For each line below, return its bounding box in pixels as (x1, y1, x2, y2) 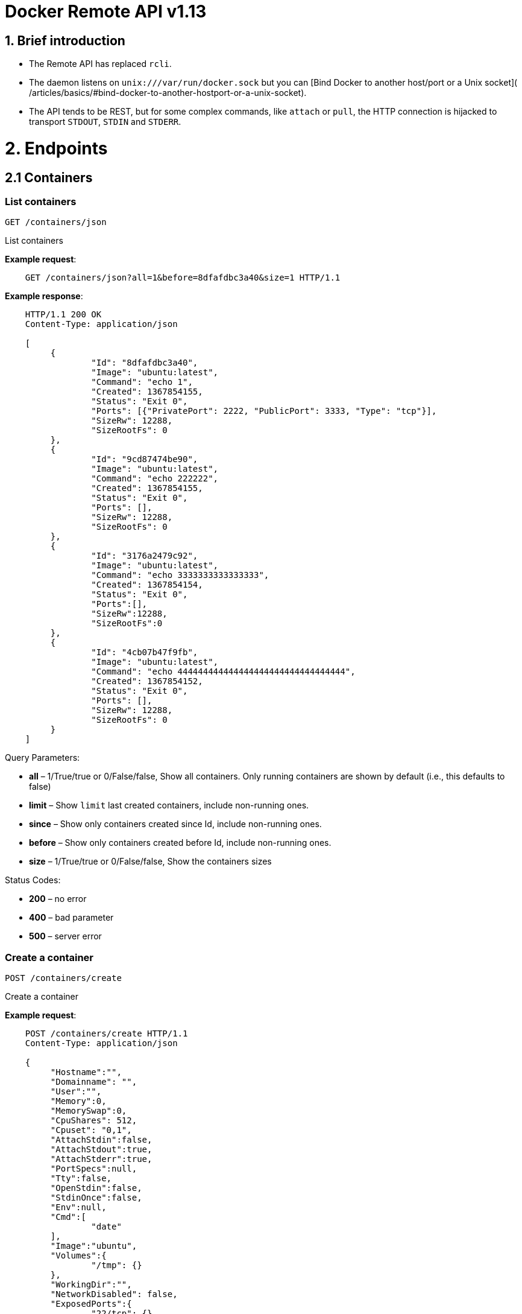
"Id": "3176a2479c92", (91, 551, 198, 561)
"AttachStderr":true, (50, 1154, 153, 1164)
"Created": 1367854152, (91, 676, 203, 687)
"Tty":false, (50, 1173, 112, 1184)
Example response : (5, 291, 83, 302)
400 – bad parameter (29, 912, 114, 923)
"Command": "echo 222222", (91, 474, 219, 484)
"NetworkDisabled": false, (50, 1289, 178, 1300)
